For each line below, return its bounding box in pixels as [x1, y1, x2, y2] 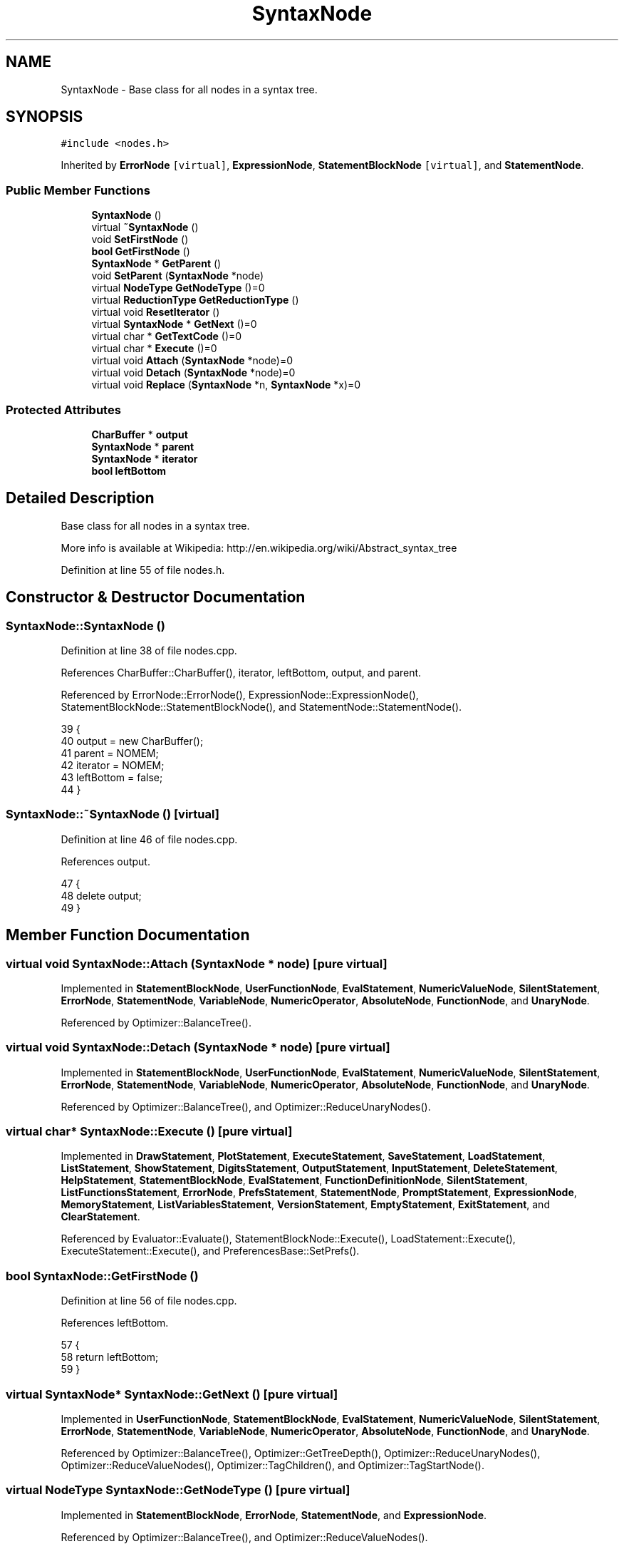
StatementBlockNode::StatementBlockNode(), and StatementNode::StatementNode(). [61, 701, 462, 713]
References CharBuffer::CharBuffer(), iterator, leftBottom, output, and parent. [61, 667, 422, 679]
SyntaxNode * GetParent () [91, 257, 222, 270]
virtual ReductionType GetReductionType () [91, 294, 299, 307]
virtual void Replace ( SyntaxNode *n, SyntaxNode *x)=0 [91, 379, 361, 391]
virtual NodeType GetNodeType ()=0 [91, 282, 265, 294]
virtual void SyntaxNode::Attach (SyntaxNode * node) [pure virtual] [6, 956, 388, 971]
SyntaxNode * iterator [91, 452, 198, 465]
